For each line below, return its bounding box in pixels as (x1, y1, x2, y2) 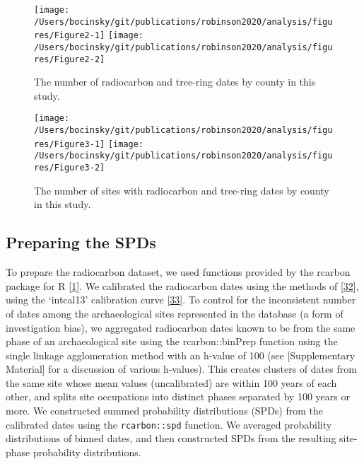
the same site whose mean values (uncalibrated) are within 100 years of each (6, 375, 337, 390)
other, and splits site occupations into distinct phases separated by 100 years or (6, 389, 350, 404)
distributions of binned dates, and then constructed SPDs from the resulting (6, 431, 336, 446)
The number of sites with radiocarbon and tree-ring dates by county (34, 182, 329, 197)
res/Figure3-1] (34, 139, 105, 149)
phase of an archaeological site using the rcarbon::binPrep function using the (6, 334, 338, 349)
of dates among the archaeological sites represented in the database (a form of (6, 306, 344, 320)
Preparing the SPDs (6, 231, 156, 253)
